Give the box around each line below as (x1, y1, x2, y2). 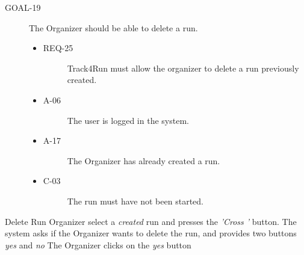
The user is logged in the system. (67, 114, 189, 126)
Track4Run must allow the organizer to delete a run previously (67, 61, 299, 74)
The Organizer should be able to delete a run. (29, 21, 198, 34)
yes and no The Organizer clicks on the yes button (5, 238, 191, 251)
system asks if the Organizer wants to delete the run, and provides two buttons (5, 227, 297, 239)
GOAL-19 (5, 1, 41, 13)
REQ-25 (43, 41, 73, 54)
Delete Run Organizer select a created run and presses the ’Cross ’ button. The (5, 215, 297, 227)
